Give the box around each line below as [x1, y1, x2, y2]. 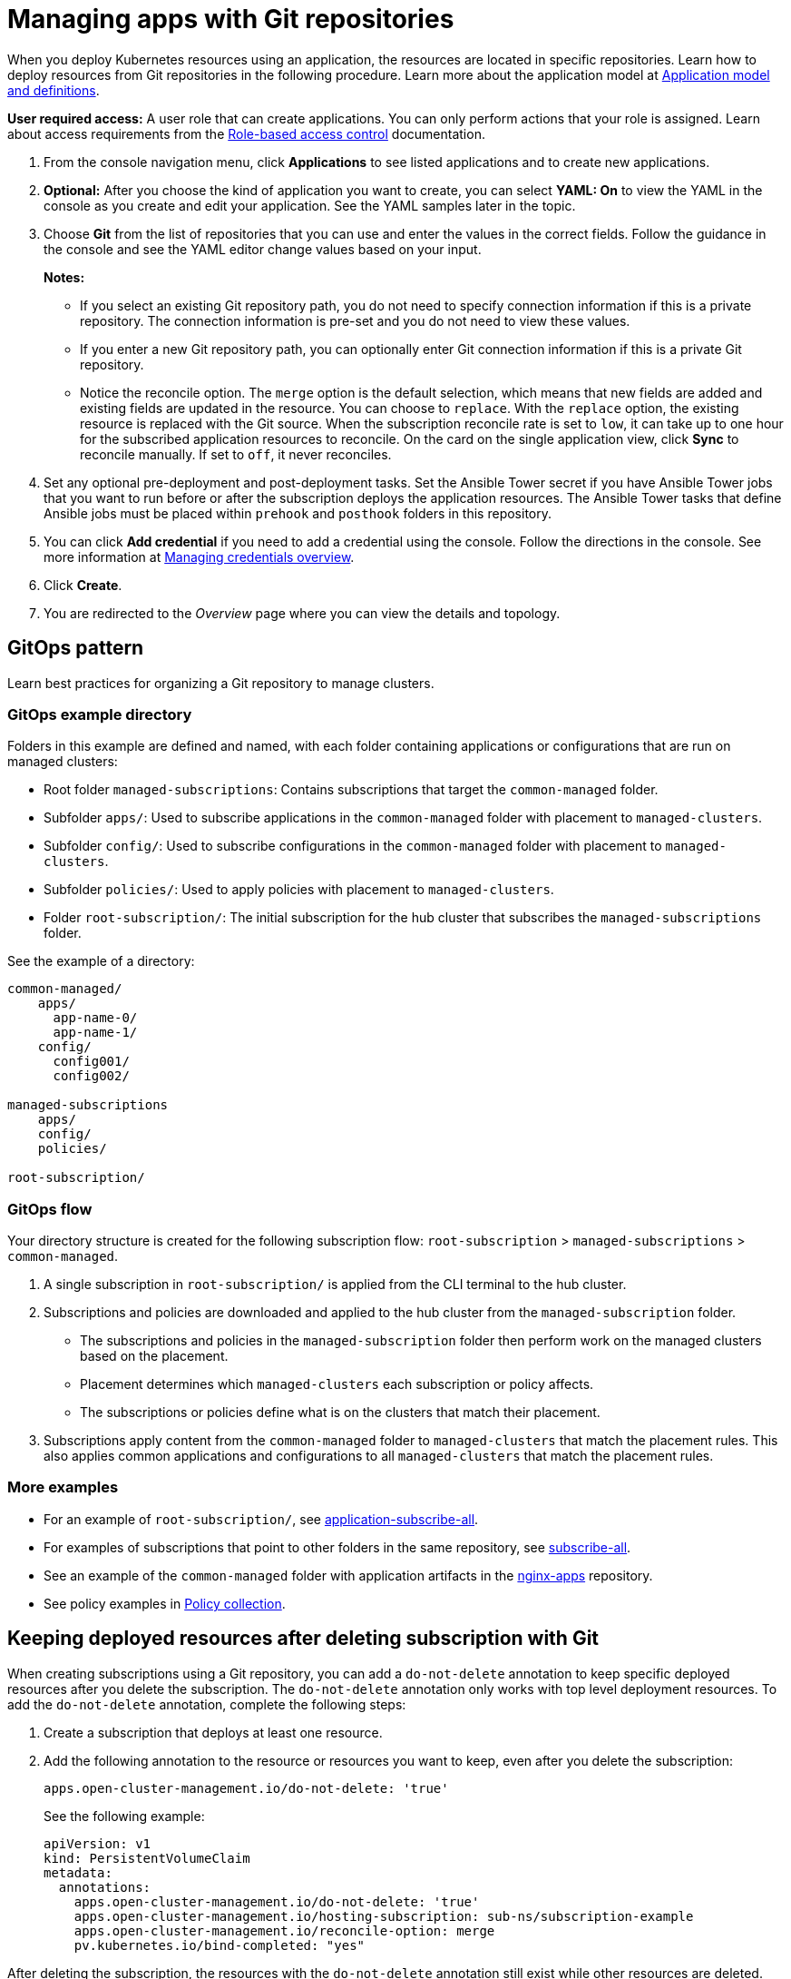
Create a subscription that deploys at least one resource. [44, 1724, 383, 1740]
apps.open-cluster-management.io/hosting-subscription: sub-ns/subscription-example [73, 1908, 694, 1924]
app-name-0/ [53, 1010, 138, 1026]
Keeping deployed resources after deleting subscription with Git [7, 1627, 600, 1650]
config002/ [53, 1068, 130, 1084]
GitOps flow [7, 1199, 93, 1218]
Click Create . [44, 576, 122, 593]
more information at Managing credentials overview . [44, 548, 355, 565]
